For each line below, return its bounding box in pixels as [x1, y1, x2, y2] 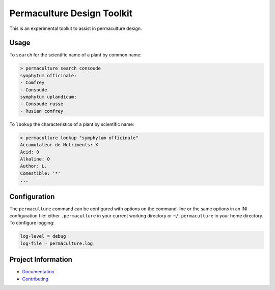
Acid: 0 [20, 149, 39, 155]
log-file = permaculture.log [20, 240, 93, 246]
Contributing [22, 276, 48, 282]
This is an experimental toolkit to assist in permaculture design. [9, 25, 142, 31]
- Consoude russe [20, 101, 64, 107]
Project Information [9, 255, 72, 264]
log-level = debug [20, 234, 66, 239]
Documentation [22, 269, 54, 275]
